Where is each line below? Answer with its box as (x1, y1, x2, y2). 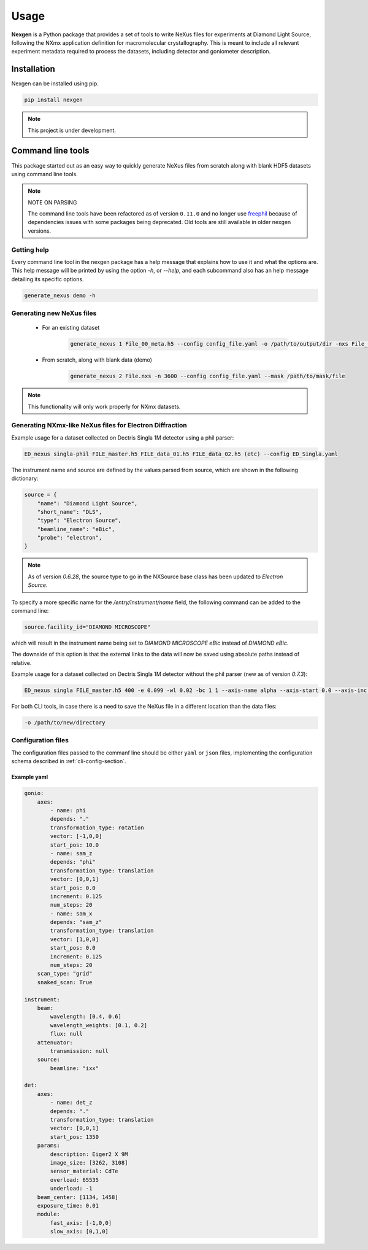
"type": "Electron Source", (37, 517, 122, 524)
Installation (11, 64, 55, 74)
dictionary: (11, 475, 39, 482)
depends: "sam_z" (50, 918, 102, 926)
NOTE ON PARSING (28, 198, 77, 206)
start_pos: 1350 (50, 1133, 99, 1140)
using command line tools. (11, 170, 78, 177)
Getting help (11, 246, 49, 254)
